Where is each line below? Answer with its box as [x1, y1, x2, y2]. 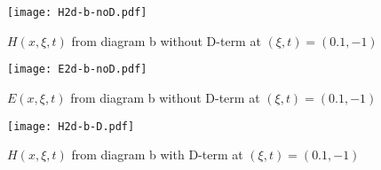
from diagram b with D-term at [71, 145, 243, 164]
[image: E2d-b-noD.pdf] [7, 63, 147, 76]
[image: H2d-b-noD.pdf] [7, 6, 147, 19]
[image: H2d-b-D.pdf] [7, 120, 135, 133]
